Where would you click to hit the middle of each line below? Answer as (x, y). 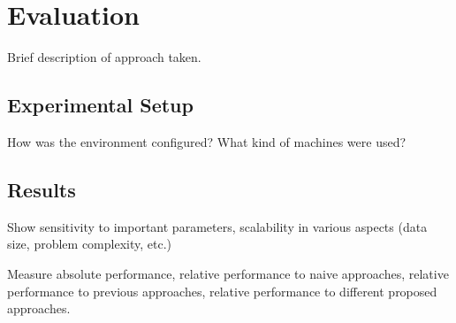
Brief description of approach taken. (104, 57)
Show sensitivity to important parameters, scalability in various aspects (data (217, 226)
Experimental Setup (100, 105)
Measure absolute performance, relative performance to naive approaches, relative (228, 273)
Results (42, 189)
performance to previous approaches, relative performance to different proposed (222, 291)
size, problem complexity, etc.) (89, 244)
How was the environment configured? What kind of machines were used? (207, 141)
